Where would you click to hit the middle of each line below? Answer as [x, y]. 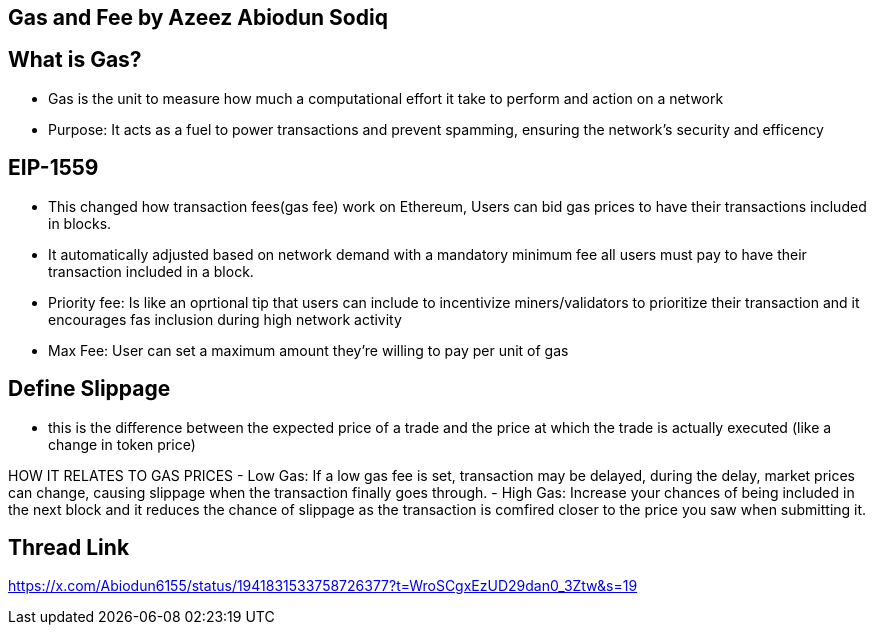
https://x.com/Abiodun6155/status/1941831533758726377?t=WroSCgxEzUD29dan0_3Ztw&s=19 [323, 586]
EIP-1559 [53, 168]
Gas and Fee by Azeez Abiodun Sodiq [198, 17]
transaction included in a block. [151, 271]
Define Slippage [89, 389]
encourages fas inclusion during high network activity [225, 319]
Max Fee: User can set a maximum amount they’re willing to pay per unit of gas [308, 350]
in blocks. [80, 223]
